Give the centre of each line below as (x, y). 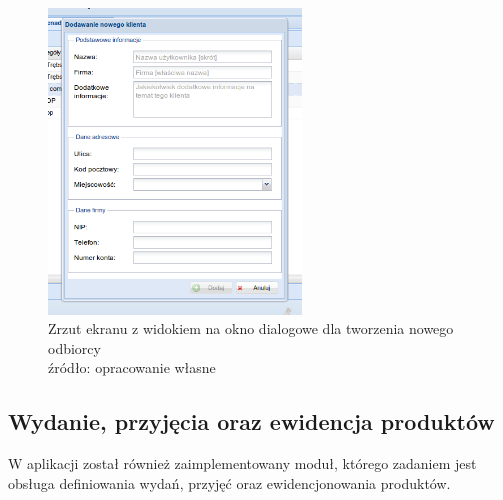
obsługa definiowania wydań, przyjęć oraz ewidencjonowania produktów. (229, 482)
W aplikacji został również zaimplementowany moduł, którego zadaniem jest (242, 463)
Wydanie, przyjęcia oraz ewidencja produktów (251, 421)
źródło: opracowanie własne (132, 367)
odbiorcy (74, 347)
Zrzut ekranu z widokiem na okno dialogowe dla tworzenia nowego (251, 328)
